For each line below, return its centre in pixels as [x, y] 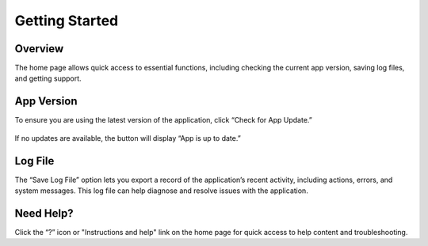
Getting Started [67, 21]
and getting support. [48, 78]
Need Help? [44, 213]
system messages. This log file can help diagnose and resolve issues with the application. [161, 191]
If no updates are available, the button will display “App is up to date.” [128, 138]
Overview [39, 49]
